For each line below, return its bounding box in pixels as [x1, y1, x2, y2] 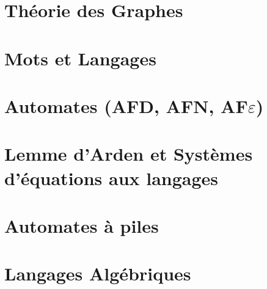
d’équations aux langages [4, 165, 219, 190]
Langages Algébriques [4, 261, 191, 286]
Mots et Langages [4, 45, 156, 70]
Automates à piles [4, 213, 159, 238]
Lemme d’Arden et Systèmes [4, 141, 253, 166]
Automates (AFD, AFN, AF [4, 93, 248, 118]
